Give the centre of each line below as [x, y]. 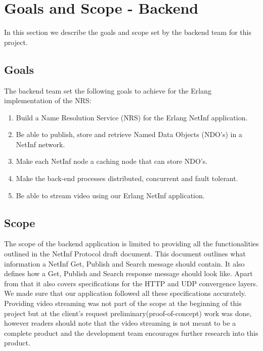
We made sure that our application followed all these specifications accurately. [125, 293]
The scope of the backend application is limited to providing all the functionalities [131, 244]
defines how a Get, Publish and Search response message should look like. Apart [128, 273]
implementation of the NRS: [48, 100]
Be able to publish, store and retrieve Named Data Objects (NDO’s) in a [129, 134]
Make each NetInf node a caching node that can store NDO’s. [112, 161]
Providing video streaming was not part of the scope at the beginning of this [123, 303]
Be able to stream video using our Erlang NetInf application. [110, 195]
